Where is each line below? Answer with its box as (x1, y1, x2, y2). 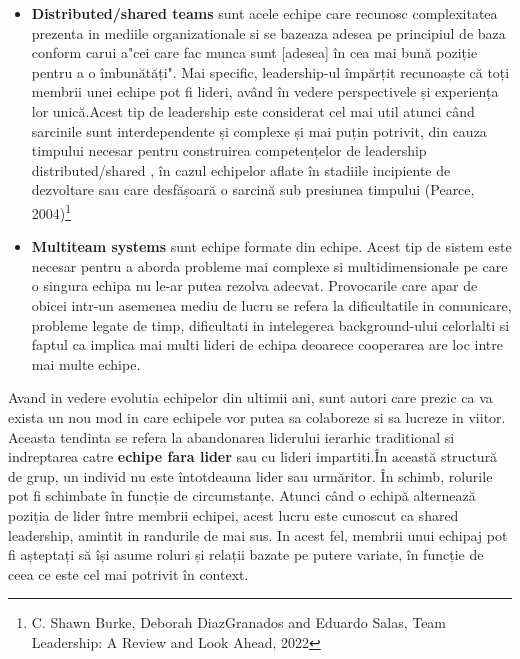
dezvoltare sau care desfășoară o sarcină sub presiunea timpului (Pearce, (31, 179, 475, 200)
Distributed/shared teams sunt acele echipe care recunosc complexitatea (31, 3, 498, 23)
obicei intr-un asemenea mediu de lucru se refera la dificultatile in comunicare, (31, 294, 512, 315)
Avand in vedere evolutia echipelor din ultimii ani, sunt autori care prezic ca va (8, 387, 493, 408)
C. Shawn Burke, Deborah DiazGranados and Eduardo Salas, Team (31, 612, 447, 633)
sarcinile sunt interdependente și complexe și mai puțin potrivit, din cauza (31, 120, 487, 141)
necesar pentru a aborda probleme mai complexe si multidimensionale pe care (31, 255, 508, 276)
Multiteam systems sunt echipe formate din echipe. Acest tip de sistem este (31, 236, 512, 257)
